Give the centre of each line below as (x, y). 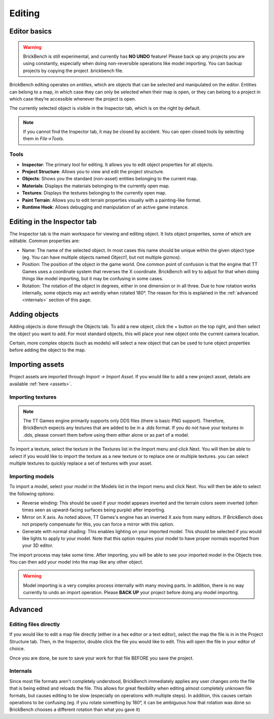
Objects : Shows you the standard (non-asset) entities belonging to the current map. (110, 179)
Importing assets (37, 365)
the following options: (32, 494)
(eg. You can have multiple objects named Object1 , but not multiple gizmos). (101, 257)
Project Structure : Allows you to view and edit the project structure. (93, 172)
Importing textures (33, 397)
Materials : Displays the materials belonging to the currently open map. (96, 186)
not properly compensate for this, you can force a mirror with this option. (98, 524)
